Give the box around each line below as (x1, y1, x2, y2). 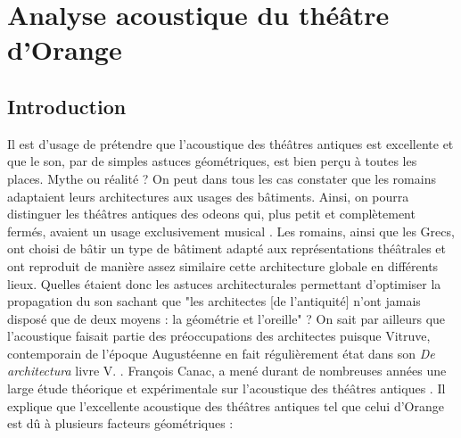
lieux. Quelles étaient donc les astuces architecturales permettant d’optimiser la (7, 274, 441, 293)
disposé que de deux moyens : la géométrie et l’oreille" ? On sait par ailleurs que (7, 309, 446, 327)
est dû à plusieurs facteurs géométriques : (7, 414, 234, 433)
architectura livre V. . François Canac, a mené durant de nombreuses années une (7, 361, 447, 380)
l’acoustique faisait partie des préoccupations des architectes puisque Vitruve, (7, 326, 431, 345)
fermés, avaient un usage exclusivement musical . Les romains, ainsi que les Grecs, (7, 221, 455, 240)
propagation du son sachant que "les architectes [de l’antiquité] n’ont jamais (7, 292, 421, 310)
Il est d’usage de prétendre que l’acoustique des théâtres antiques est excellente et (7, 134, 454, 153)
